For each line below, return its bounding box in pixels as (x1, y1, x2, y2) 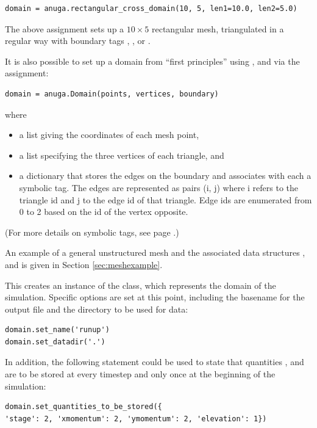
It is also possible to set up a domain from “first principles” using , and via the (5, 54, 300, 67)
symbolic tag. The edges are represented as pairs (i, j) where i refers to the (19, 181, 299, 194)
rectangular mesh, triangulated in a (151, 22, 284, 35)
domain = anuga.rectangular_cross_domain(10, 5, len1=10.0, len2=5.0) (5, 4, 297, 13)
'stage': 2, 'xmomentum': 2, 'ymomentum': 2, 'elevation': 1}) (5, 414, 267, 423)
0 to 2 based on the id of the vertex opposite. (19, 205, 188, 218)
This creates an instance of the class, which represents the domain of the (5, 278, 276, 291)
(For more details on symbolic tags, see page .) (5, 225, 179, 238)
